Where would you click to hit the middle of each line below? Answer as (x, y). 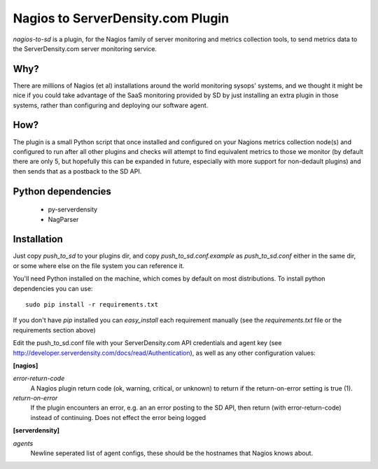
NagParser (63, 219)
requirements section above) (54, 330)
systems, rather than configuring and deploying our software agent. (111, 105)
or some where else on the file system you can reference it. (99, 265)
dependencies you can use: (53, 288)
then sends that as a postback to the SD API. (77, 171)
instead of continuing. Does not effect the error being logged (118, 417)
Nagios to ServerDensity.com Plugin (121, 18)
